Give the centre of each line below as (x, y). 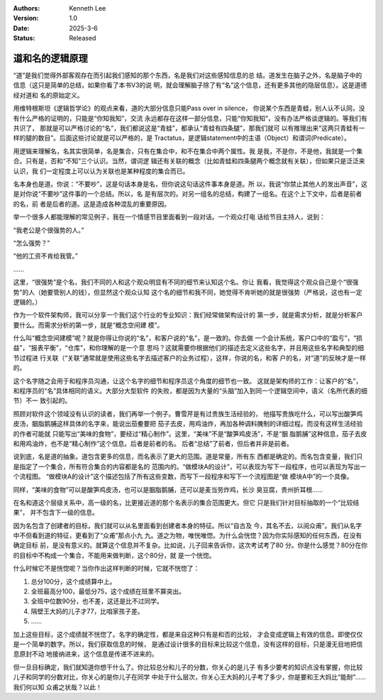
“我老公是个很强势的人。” (49, 230)
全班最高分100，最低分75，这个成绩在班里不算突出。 (108, 591)
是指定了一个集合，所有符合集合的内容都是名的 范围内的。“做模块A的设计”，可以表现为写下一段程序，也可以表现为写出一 (190, 466)
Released (83, 38)
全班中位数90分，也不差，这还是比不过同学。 (97, 601)
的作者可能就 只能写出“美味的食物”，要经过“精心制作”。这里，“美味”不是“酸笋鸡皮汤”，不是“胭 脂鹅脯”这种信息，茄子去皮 (190, 434)
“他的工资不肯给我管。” (45, 256)
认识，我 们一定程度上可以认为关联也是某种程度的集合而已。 (101, 171)
